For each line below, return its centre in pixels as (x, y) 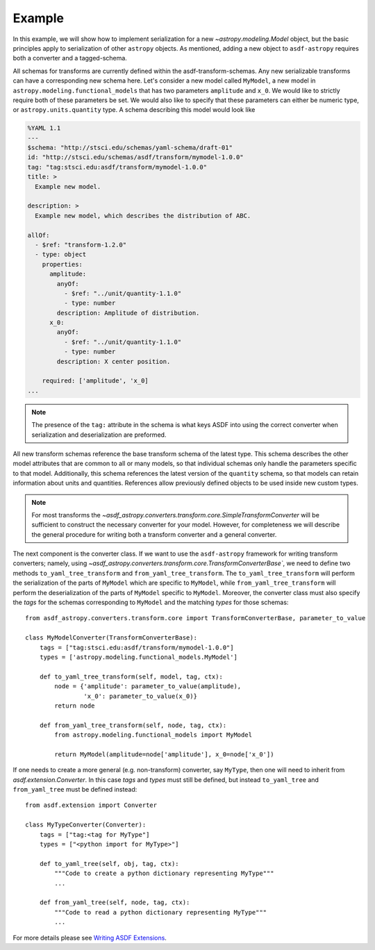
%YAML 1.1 (44, 128)
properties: (62, 264)
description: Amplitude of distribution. (128, 313)
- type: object (61, 255)
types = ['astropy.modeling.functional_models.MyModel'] (138, 657)
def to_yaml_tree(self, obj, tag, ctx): (109, 864)
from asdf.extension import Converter (91, 805)
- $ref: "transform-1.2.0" (81, 244)
